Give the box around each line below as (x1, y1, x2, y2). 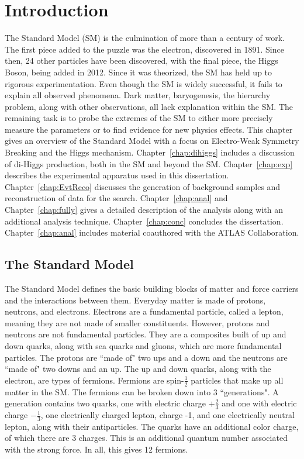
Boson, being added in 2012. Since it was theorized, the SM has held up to (5, 65, 272, 78)
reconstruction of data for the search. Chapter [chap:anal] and (5, 192, 228, 204)
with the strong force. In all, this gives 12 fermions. (5, 443, 188, 455)
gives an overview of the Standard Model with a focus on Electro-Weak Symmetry (5, 134, 299, 147)
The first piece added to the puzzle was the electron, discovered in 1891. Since (5, 43, 284, 55)
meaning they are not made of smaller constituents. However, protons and (5, 316, 270, 329)
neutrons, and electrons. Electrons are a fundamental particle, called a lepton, (5, 305, 284, 317)
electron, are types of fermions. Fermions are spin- (5, 374, 184, 386)
